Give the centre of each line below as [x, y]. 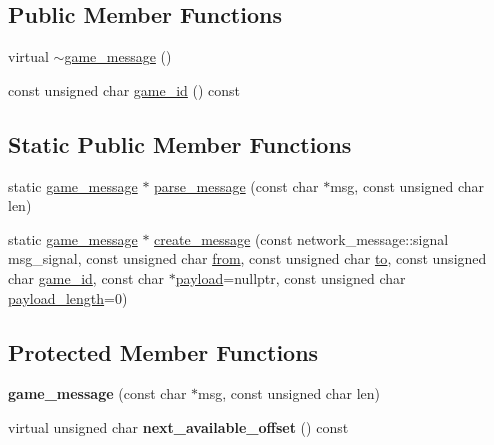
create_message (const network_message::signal [301, 238]
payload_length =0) [68, 297]
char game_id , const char [86, 277]
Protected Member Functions [163, 351]
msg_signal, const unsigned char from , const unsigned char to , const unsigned [247, 258]
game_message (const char [97, 393]
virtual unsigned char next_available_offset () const [178, 426]
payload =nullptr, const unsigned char [290, 277]
